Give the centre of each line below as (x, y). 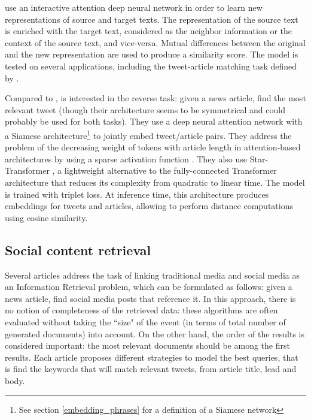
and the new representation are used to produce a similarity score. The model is (152, 54)
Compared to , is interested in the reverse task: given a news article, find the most (155, 98)
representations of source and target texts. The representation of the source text (152, 19)
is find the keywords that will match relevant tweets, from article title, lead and (151, 369)
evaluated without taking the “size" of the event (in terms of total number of (145, 321)
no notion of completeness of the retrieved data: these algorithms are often (141, 310)
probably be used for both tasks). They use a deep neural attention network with (154, 121)
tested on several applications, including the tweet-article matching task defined (151, 66)
